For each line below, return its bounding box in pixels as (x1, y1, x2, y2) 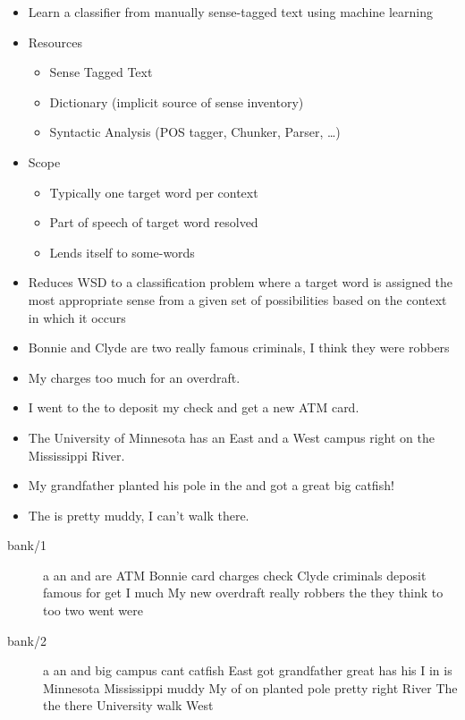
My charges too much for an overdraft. (28, 368, 241, 386)
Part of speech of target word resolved (49, 213, 258, 232)
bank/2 (7, 631, 46, 649)
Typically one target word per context (49, 182, 258, 201)
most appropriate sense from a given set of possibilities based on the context (28, 290, 447, 309)
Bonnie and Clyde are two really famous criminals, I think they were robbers (28, 338, 450, 357)
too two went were (43, 601, 143, 620)
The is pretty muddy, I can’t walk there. (28, 505, 249, 524)
